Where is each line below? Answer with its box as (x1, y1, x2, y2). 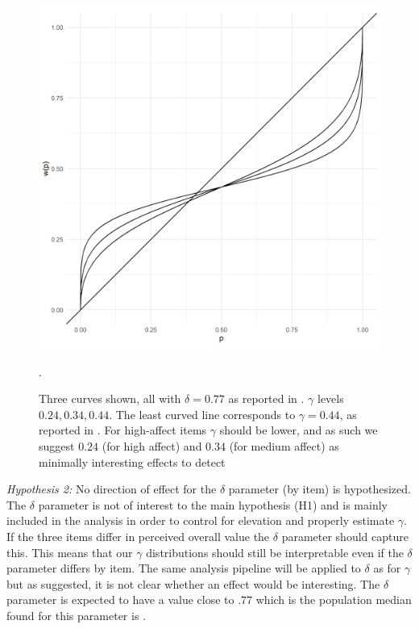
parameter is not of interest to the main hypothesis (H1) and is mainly (38, 496, 388, 513)
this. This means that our (6, 543, 133, 560)
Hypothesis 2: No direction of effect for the (6, 480, 217, 497)
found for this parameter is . (6, 606, 146, 623)
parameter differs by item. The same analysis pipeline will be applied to (6, 560, 361, 577)
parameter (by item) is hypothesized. (228, 480, 411, 497)
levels (317, 390, 344, 407)
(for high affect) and (102, 437, 202, 454)
